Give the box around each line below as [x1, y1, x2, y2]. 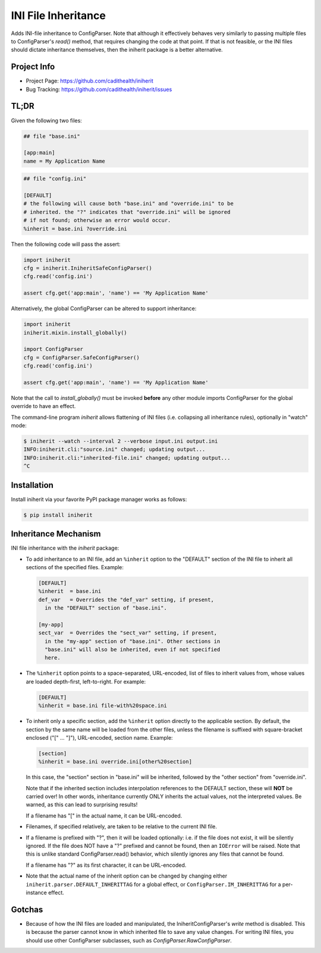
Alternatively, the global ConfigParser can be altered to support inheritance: [11, 305, 197, 312]
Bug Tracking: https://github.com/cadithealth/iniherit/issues [26, 86, 172, 93]
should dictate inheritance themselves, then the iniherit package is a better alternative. [11, 46, 223, 53]
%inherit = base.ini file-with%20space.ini [38, 702, 168, 709]
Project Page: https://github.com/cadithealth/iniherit [26, 77, 154, 84]
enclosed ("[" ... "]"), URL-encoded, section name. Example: [26, 734, 173, 741]
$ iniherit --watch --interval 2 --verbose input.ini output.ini [23, 437, 218, 444]
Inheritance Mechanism [11, 529, 101, 539]
